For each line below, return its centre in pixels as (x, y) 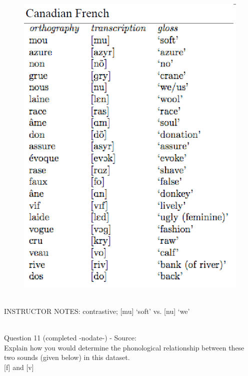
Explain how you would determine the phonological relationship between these (124, 347)
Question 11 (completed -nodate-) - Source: (70, 338)
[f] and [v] (19, 367)
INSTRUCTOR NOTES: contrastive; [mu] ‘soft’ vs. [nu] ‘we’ (97, 311)
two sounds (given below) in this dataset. (67, 357)
